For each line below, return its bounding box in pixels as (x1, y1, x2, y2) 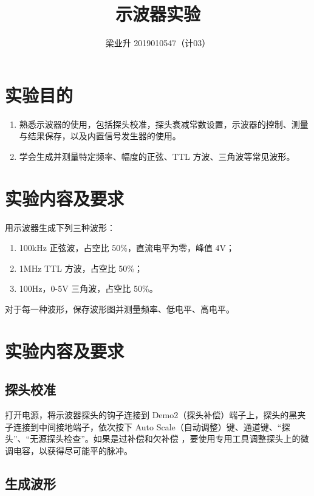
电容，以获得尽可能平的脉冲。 (13, 444, 132, 456)
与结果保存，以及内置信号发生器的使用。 (19, 129, 181, 142)
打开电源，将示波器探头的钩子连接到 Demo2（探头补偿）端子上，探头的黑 (5, 408, 298, 421)
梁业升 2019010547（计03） (105, 36, 211, 49)
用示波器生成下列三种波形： (5, 221, 115, 233)
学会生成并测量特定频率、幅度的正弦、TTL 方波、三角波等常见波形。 (19, 150, 295, 162)
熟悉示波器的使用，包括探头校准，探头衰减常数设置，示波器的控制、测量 (19, 117, 309, 130)
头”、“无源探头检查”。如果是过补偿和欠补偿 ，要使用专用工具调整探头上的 (5, 432, 301, 445)
